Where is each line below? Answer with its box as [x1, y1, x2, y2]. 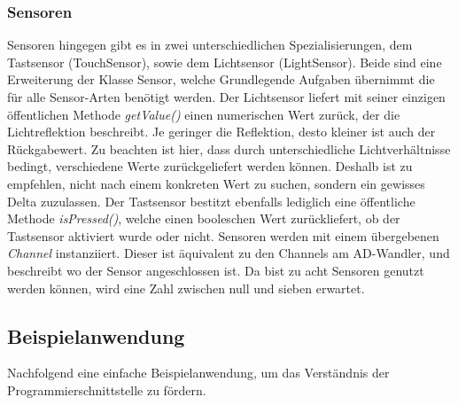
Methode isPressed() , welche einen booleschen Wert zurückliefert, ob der [7, 209, 400, 228]
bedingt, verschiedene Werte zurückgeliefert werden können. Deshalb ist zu [7, 157, 413, 175]
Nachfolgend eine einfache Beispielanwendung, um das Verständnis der [7, 363, 390, 382]
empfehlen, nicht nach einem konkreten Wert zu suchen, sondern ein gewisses [7, 174, 425, 192]
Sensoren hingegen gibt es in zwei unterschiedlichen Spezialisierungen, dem [7, 35, 413, 54]
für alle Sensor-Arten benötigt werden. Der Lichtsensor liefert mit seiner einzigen [7, 88, 446, 105]
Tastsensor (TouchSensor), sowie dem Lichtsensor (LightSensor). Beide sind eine [7, 52, 442, 71]
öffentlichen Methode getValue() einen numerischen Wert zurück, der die [7, 105, 400, 123]
